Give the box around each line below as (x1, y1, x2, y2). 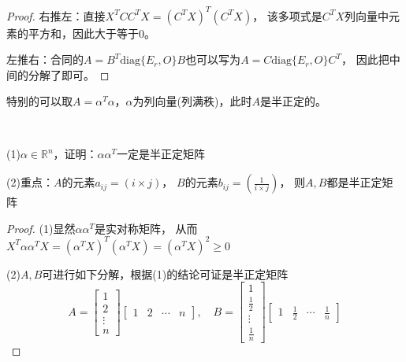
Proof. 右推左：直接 (6, 7, 106, 24)
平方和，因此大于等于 (28, 24, 139, 41)
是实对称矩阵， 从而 (94, 220, 198, 236)
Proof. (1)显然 (6, 220, 76, 236)
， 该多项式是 (252, 7, 322, 24)
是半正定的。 (259, 93, 326, 109)
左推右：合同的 (6, 51, 84, 68)
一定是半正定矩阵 (117, 146, 206, 162)
